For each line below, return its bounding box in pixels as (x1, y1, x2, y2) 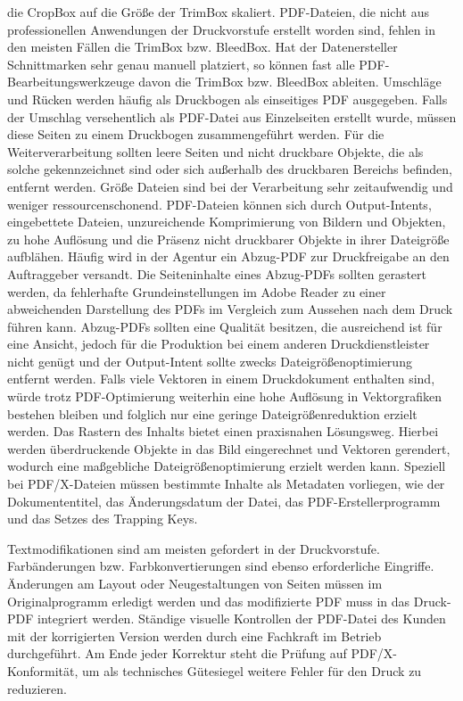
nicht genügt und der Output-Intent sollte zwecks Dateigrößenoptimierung (7, 351, 412, 370)
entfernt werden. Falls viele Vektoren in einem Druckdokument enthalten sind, (7, 369, 435, 388)
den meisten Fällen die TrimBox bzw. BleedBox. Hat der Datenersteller (7, 37, 398, 56)
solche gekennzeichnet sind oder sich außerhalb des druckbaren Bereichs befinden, (7, 160, 452, 178)
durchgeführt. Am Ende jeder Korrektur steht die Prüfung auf (7, 644, 347, 663)
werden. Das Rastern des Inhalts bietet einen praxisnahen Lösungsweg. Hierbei (7, 422, 439, 441)
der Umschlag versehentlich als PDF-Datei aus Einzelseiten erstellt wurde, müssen (7, 107, 457, 126)
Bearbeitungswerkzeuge (7, 72, 135, 91)
